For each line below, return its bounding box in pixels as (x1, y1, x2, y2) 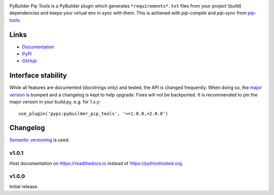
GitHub (22, 58, 37, 64)
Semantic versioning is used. (9, 137, 70, 143)
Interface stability (9, 71, 67, 80)
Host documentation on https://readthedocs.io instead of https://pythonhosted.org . (9, 160, 184, 166)
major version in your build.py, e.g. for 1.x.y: (9, 99, 101, 105)
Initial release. (9, 183, 39, 189)
